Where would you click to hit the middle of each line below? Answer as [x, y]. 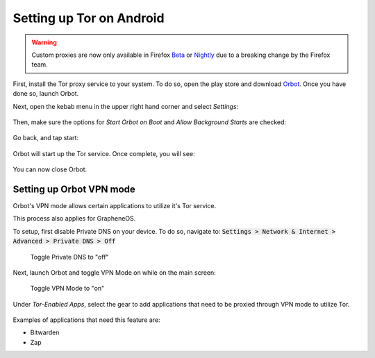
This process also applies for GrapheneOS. [74, 219]
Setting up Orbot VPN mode [74, 189]
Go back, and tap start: [46, 138]
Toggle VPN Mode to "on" [67, 289]
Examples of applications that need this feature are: [86, 320]
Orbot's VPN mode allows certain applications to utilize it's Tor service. [115, 205]
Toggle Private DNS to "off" [69, 257]
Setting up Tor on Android [89, 18]
